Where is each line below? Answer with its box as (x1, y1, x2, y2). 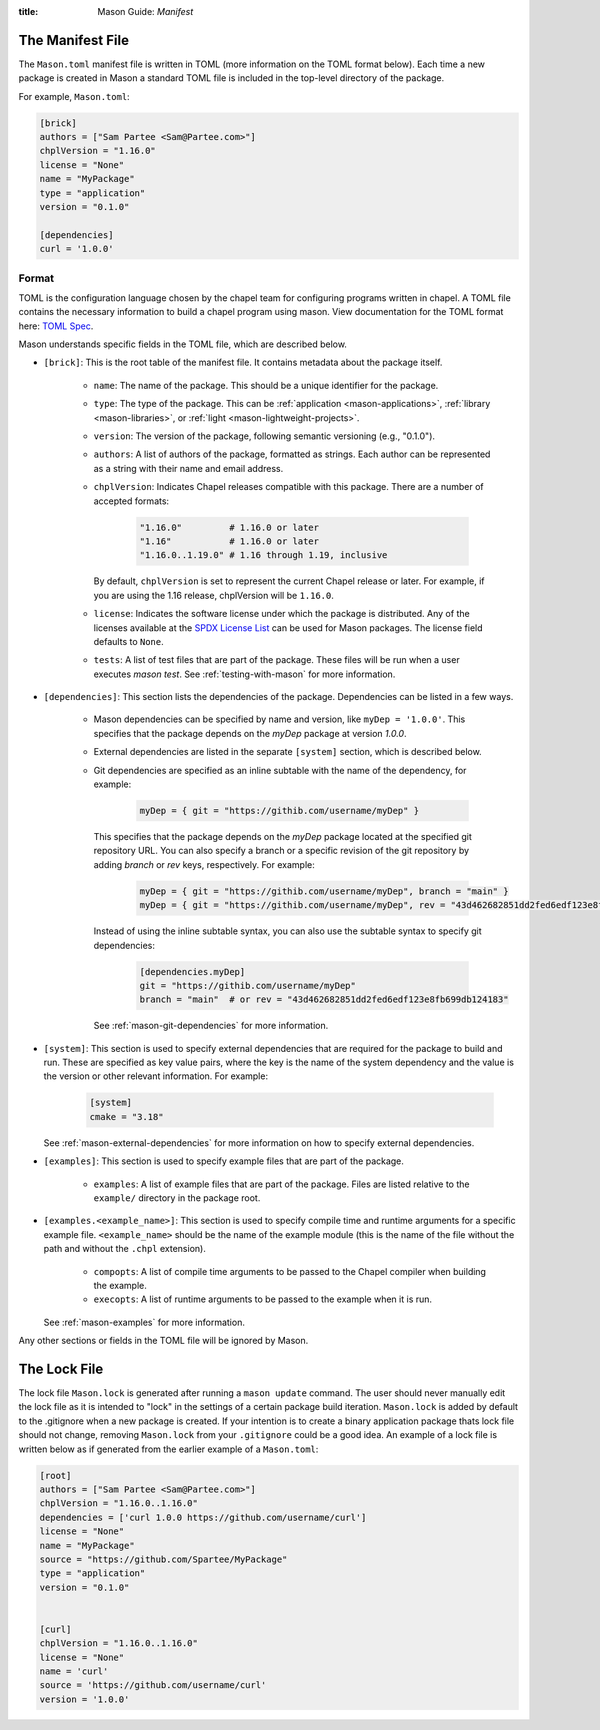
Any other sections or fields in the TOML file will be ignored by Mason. (18, 1335, 309, 1347)
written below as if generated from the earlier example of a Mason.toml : (18, 1443, 319, 1455)
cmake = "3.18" (89, 1111, 164, 1122)
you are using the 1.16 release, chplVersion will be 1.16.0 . (93, 589, 334, 601)
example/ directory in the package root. (93, 1192, 261, 1204)
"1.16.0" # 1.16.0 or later (139, 521, 320, 533)
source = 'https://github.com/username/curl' (39, 1680, 267, 1691)
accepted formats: (93, 495, 170, 507)
